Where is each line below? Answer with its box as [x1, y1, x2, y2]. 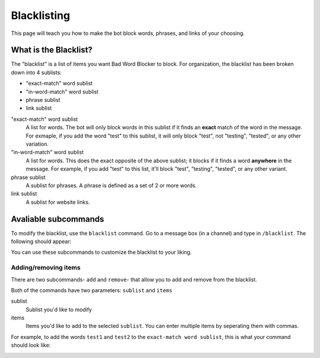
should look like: [11, 341, 51, 349]
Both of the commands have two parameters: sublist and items [11, 286, 172, 293]
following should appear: [11, 238, 72, 245]
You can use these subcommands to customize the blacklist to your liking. [11, 249, 192, 256]
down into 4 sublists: [11, 69, 62, 76]
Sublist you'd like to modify [25, 306, 92, 313]
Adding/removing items [11, 264, 81, 272]
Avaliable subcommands [11, 214, 104, 224]
